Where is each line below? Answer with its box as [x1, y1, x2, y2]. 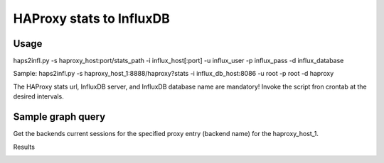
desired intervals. [13, 92, 64, 101]
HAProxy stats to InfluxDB [13, 11, 170, 26]
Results [13, 142, 36, 151]
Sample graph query [13, 111, 106, 123]
